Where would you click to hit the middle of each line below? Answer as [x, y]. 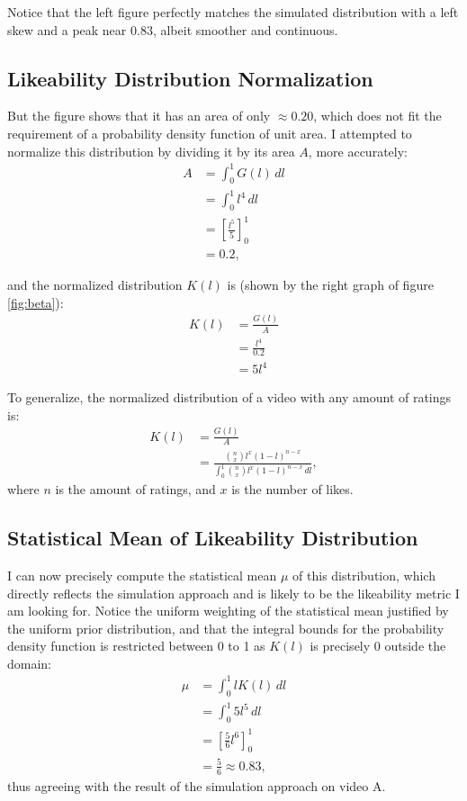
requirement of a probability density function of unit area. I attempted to [210, 133]
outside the [415, 646]
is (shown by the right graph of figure [330, 285]
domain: [30, 663]
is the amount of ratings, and [135, 489]
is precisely [340, 646]
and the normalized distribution [95, 285]
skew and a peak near [67, 29]
